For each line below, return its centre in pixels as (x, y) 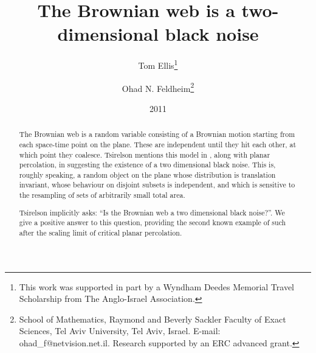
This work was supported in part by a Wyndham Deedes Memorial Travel (156, 286)
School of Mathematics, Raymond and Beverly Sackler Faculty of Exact (153, 319)
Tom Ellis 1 (158, 64)
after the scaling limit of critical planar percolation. (101, 232)
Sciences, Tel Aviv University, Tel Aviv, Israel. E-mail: (120, 331)
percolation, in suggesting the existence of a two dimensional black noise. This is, (147, 165)
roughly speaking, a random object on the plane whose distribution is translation (147, 174)
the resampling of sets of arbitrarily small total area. (102, 195)
